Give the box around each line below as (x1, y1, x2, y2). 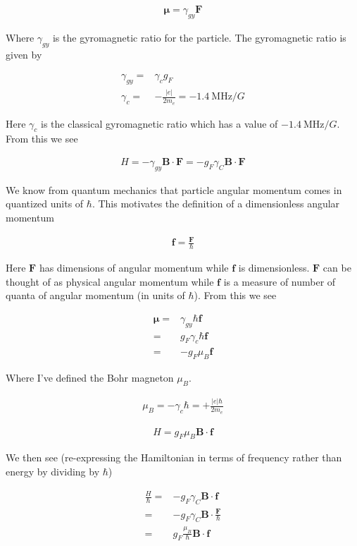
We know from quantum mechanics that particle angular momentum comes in (6, 182, 342, 197)
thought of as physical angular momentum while (6, 274, 214, 289)
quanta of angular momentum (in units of (6, 288, 185, 303)
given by (6, 47, 42, 61)
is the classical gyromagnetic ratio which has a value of (41, 116, 278, 131)
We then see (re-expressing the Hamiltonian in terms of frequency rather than (6, 450, 342, 465)
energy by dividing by (6, 464, 100, 479)
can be (322, 260, 351, 274)
